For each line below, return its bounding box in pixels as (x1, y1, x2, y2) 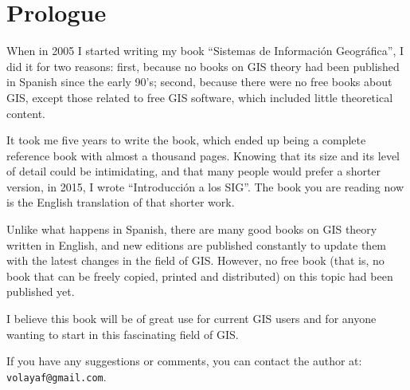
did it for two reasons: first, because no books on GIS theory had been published (6, 57, 400, 74)
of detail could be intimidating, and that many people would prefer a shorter (6, 163, 381, 179)
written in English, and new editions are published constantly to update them (6, 236, 387, 253)
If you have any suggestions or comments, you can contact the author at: (6, 353, 362, 369)
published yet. (6, 283, 75, 300)
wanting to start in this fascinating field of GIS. (6, 325, 239, 342)
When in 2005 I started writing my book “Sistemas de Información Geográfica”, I (6, 42, 404, 59)
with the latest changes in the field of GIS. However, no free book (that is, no (6, 252, 385, 269)
